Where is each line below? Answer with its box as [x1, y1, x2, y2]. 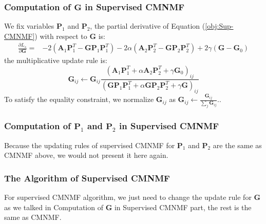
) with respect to [34, 30, 87, 41]
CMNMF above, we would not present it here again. [4, 150, 168, 160]
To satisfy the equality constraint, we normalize [4, 94, 154, 105]
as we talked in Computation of [4, 201, 103, 212]
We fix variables [4, 21, 54, 31]
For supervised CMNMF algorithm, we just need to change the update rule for [4, 192, 252, 202]
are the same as [213, 139, 262, 150]
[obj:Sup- [205, 21, 234, 31]
